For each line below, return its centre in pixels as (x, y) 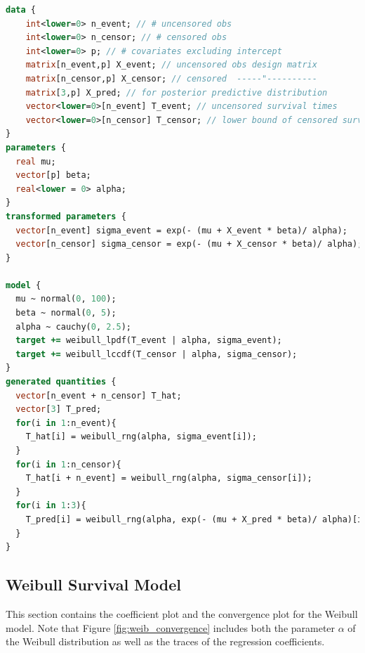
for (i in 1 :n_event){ (66, 423)
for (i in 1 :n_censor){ (68, 464)
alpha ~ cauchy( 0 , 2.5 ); (74, 326)
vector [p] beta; (53, 175)
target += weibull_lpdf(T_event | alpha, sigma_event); (149, 341)
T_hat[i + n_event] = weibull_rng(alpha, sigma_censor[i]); (169, 478)
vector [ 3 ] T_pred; (59, 409)
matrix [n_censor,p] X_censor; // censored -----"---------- (171, 78)
